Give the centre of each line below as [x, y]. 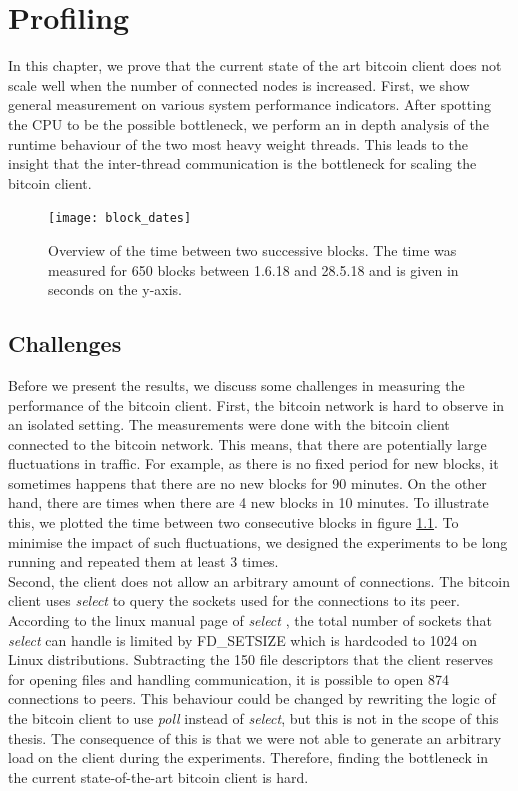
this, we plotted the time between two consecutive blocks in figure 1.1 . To [233, 522]
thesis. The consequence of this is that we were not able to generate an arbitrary [255, 737]
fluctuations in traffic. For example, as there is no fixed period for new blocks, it [253, 463]
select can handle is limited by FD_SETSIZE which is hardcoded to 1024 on [243, 639]
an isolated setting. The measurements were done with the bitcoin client [229, 424]
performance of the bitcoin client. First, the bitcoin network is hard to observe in [256, 404]
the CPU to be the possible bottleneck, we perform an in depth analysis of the [248, 123]
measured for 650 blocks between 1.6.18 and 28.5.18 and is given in [253, 269]
